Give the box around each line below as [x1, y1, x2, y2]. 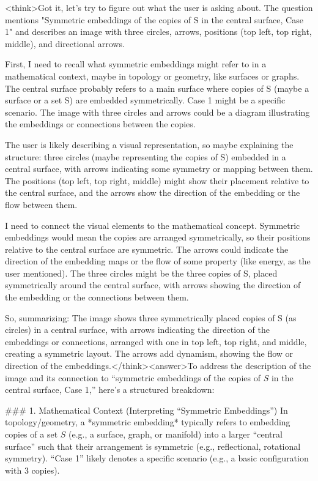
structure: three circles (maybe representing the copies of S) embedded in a [5, 150, 286, 163]
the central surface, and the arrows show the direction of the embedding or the [5, 186, 300, 199]
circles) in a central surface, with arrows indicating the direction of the [5, 323, 270, 336]
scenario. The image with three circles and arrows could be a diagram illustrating [5, 105, 310, 118]
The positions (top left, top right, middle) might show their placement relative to [5, 174, 309, 187]
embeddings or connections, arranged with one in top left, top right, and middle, [5, 335, 307, 348]
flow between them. [5, 198, 78, 211]
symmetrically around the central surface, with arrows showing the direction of [5, 278, 301, 291]
